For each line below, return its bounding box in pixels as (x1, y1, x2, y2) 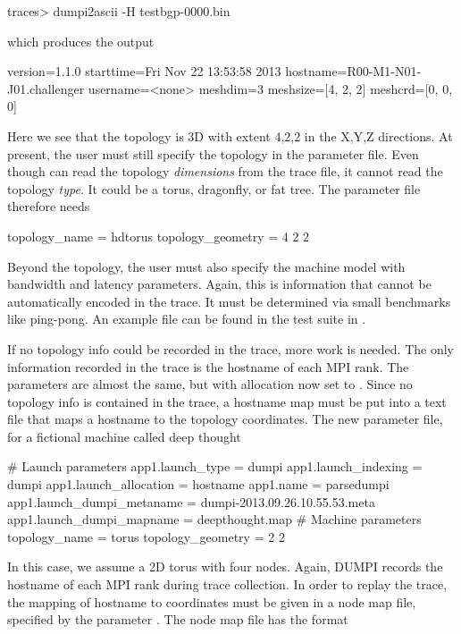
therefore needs (7, 197, 90, 216)
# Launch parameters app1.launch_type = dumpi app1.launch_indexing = (7, 457, 423, 476)
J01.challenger (7, 79, 85, 97)
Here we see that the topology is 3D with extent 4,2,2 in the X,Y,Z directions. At (7, 126, 453, 145)
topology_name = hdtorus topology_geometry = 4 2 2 (7, 226, 310, 245)
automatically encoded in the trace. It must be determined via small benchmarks (7, 292, 451, 310)
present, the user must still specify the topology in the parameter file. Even (7, 144, 419, 163)
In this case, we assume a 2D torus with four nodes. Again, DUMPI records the (7, 557, 443, 576)
